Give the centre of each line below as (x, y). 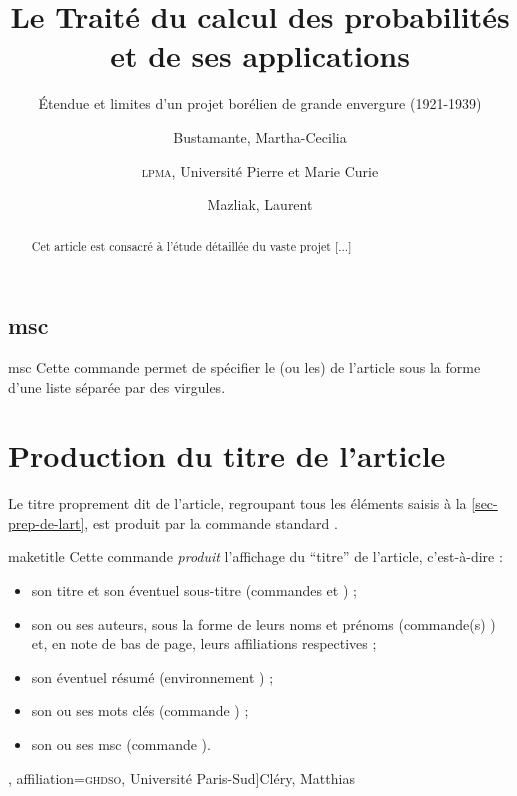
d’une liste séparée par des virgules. (117, 386)
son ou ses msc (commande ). (121, 744)
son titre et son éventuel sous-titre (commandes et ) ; (194, 590)
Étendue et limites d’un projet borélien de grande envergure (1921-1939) (260, 103)
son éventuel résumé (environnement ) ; (152, 676)
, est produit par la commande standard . (211, 522)
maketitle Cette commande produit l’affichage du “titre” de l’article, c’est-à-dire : (255, 556)
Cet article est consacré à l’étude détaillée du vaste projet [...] (191, 246)
